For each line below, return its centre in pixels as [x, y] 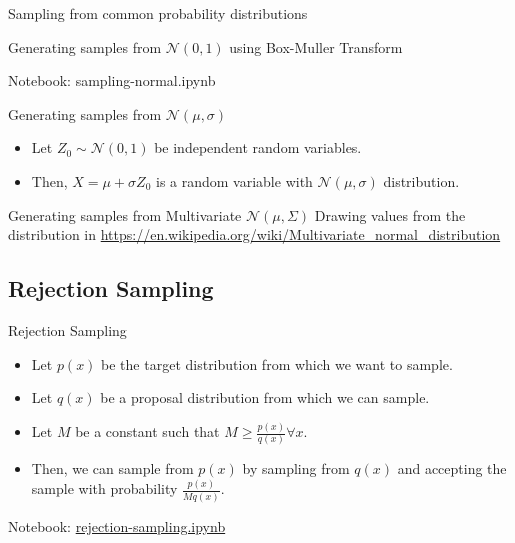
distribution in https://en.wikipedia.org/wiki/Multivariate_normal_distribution [254, 234]
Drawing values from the [390, 214]
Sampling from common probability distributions [158, 13]
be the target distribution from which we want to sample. [277, 363]
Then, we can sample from [112, 468]
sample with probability [104, 488]
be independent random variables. [258, 147]
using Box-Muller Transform [316, 46]
